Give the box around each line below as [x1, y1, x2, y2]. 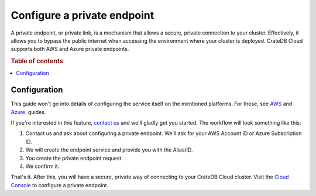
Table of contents [11, 57, 64, 66]
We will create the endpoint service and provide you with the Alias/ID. [25, 146, 193, 153]
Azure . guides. [11, 108, 46, 115]
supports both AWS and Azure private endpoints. [11, 46, 129, 53]
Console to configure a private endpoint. [11, 181, 108, 188]
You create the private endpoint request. [25, 154, 123, 161]
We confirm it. [25, 163, 60, 170]
